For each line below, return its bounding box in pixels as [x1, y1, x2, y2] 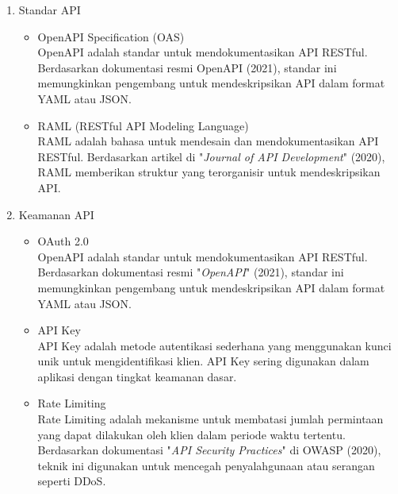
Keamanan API [18, 206, 94, 222]
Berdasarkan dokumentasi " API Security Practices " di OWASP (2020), [37, 442, 381, 458]
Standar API [18, 2, 81, 17]
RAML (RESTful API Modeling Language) [37, 117, 249, 133]
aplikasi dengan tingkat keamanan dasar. [37, 368, 237, 384]
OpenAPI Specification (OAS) [37, 28, 185, 44]
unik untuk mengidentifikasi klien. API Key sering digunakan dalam [37, 353, 369, 369]
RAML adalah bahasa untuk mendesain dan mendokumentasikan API [37, 133, 379, 149]
